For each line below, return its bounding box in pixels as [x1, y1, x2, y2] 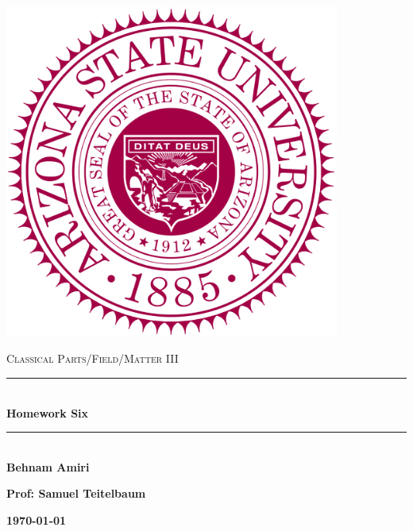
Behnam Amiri [6, 458, 90, 475]
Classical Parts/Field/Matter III [6, 350, 179, 367]
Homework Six [6, 404, 89, 421]
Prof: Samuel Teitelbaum [6, 485, 146, 502]
